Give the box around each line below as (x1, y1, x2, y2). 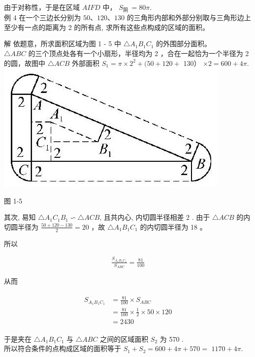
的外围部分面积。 (156, 38, 212, 49)
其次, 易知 (4, 212, 36, 222)
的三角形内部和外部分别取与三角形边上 (127, 12, 251, 23)
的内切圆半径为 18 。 (140, 221, 207, 232)
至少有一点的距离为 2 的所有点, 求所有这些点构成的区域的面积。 (4, 22, 209, 32)
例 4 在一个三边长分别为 (4, 12, 81, 23)
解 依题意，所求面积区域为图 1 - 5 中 (4, 38, 121, 49)
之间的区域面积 (100, 333, 149, 344)
